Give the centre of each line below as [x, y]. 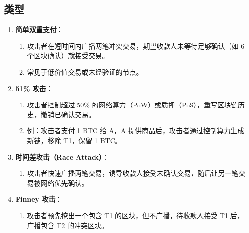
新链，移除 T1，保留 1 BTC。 [74, 140]
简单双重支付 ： [39, 30]
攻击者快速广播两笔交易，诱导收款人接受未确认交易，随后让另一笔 [133, 173]
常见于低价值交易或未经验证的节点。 [85, 72]
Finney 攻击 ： [39, 199]
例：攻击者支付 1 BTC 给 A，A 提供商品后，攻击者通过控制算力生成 [136, 131]
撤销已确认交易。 [68, 114]
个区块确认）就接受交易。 [68, 55]
